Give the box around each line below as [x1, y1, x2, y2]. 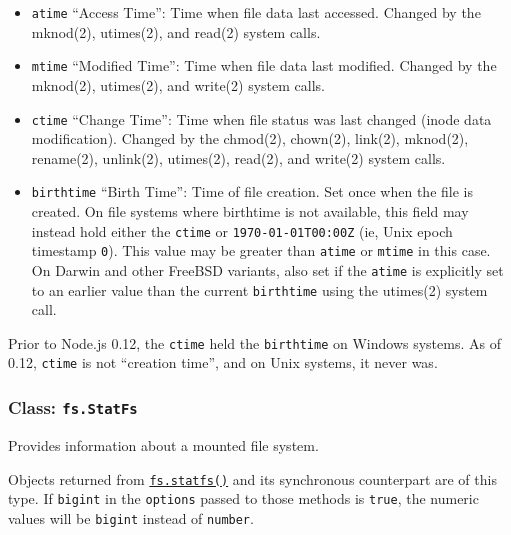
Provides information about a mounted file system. [8, 434, 319, 455]
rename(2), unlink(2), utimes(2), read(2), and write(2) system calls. [31, 147, 446, 168]
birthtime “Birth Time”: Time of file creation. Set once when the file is [31, 181, 473, 202]
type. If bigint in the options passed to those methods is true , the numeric [8, 488, 479, 509]
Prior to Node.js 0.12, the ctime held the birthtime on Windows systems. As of [8, 332, 501, 353]
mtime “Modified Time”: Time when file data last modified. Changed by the [31, 55, 497, 76]
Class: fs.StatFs [8, 395, 138, 420]
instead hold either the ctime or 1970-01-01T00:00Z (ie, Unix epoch [31, 220, 453, 241]
